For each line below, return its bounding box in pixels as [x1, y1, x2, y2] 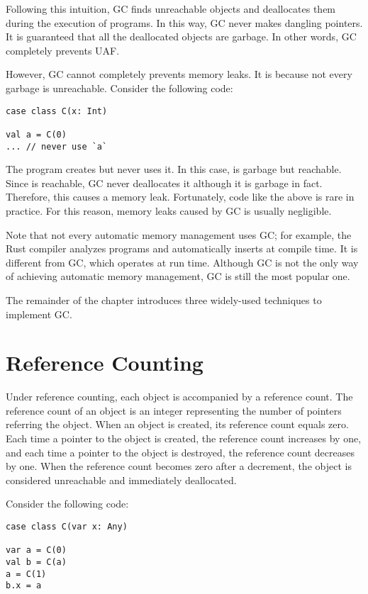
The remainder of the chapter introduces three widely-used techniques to [6, 292, 322, 307]
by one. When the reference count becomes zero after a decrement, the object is [6, 459, 352, 473]
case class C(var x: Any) [6, 522, 128, 532]
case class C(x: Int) [6, 106, 108, 116]
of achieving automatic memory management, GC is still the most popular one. [6, 269, 350, 284]
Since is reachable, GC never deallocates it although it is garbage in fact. [6, 175, 323, 190]
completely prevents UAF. [6, 43, 120, 57]
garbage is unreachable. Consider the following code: [6, 80, 233, 95]
